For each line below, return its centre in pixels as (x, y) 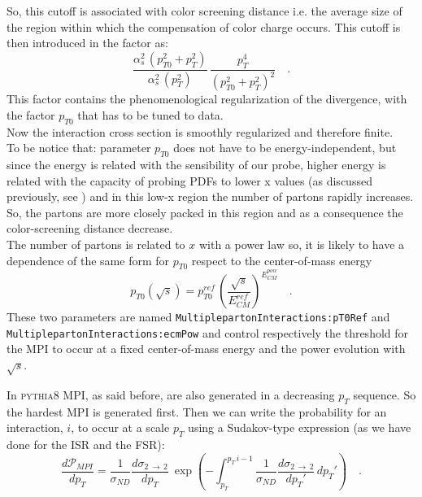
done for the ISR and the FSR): (86, 445)
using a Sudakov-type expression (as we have (300, 427)
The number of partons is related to (96, 244)
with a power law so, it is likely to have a (302, 244)
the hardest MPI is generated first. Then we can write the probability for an (197, 411)
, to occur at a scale (120, 427)
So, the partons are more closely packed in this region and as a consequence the (205, 212)
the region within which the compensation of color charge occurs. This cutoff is (204, 26)
